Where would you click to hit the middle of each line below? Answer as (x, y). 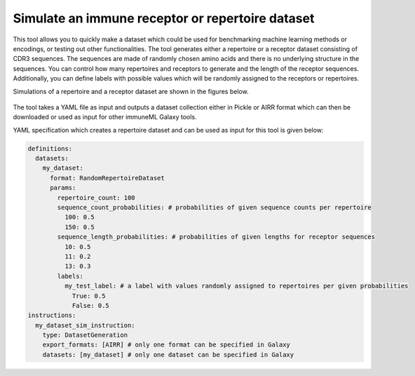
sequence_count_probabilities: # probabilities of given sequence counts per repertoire (214, 207)
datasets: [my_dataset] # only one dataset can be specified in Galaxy (168, 355)
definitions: (50, 148)
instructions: (52, 315)
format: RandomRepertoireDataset (107, 178)
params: (63, 188)
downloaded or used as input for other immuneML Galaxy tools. (105, 117)
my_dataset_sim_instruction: (86, 325)
